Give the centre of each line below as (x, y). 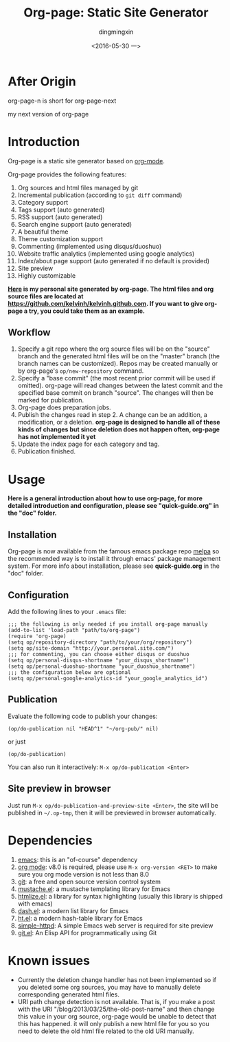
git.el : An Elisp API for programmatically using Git (87, 932)
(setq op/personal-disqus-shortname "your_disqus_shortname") (99, 660)
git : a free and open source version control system (89, 881)
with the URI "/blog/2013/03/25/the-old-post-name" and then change (116, 1009)
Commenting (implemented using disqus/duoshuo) (90, 246)
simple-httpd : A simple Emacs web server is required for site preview (115, 926)
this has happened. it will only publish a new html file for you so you (113, 1023)
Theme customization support (60, 238)
